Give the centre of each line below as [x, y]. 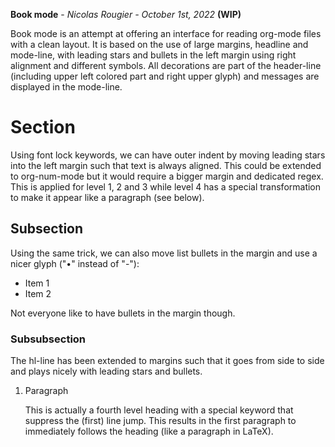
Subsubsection [48, 339]
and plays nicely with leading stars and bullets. [106, 371]
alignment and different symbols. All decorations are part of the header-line [166, 65]
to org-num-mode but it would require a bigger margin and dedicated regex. [167, 176]
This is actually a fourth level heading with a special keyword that [159, 410]
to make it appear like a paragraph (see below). [107, 197]
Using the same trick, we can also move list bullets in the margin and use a [164, 253]
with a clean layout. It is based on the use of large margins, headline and [159, 44]
